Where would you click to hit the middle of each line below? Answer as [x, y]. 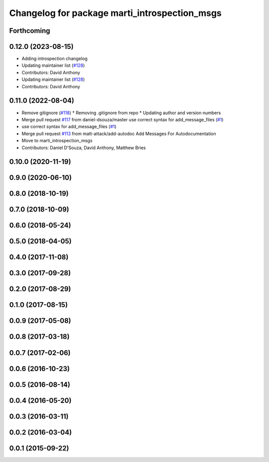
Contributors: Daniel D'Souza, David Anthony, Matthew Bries [84, 148]
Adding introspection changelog [55, 59]
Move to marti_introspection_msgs [57, 141]
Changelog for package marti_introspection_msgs [115, 13]
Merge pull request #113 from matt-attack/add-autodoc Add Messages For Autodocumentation [119, 133]
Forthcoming [30, 31]
